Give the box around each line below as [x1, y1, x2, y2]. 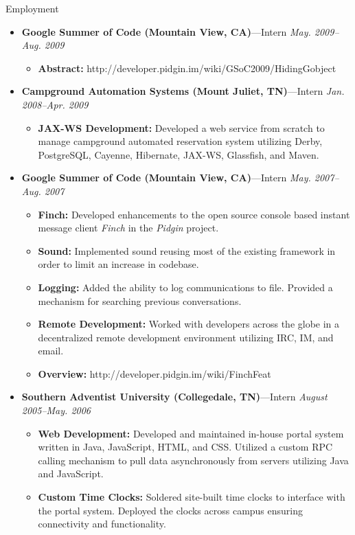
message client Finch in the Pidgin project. [38, 220, 219, 235]
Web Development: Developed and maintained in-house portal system [38, 426, 344, 440]
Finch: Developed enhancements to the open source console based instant [38, 207, 350, 221]
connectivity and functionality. [38, 516, 166, 531]
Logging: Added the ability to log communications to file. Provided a [38, 280, 333, 294]
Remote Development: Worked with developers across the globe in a [38, 317, 340, 331]
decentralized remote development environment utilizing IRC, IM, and [38, 330, 334, 344]
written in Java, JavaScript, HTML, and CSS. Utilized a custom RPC [38, 440, 333, 454]
